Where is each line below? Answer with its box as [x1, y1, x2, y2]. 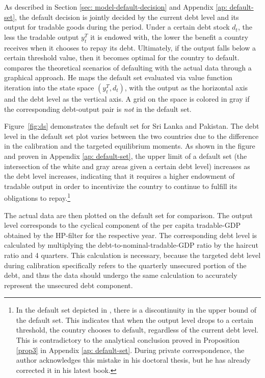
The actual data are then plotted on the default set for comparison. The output [4, 209, 253, 220]
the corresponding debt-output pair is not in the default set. [4, 103, 192, 114]
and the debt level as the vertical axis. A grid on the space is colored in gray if [4, 93, 250, 104]
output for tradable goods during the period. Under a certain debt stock [4, 21, 230, 32]
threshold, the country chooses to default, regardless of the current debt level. [16, 324, 259, 335]
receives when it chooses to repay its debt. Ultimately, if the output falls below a [4, 42, 256, 53]
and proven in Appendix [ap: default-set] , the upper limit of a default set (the [4, 150, 247, 161]
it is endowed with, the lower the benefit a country [90, 31, 249, 42]
